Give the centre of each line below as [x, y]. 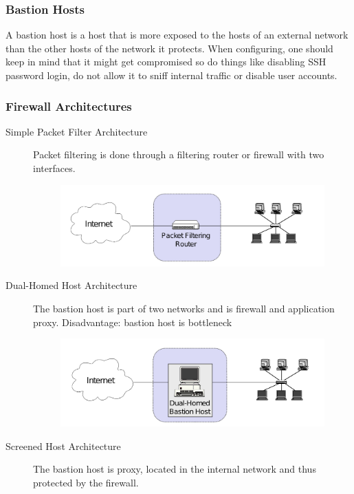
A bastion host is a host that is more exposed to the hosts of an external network [177, 35]
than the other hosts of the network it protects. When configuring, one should [169, 48]
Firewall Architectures [69, 106]
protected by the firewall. [86, 482]
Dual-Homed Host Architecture [71, 285]
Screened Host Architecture [63, 445]
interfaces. [54, 168]
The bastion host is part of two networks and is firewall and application [184, 308]
